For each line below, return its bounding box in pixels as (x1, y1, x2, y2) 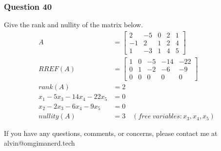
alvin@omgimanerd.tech (4, 137, 75, 148)
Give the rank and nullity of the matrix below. (4, 19, 143, 30)
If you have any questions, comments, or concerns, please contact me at (4, 128, 218, 138)
